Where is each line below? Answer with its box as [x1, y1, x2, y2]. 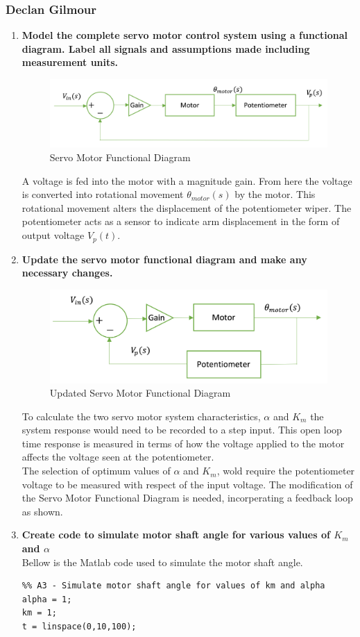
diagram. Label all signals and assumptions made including [22, 41, 310, 56]
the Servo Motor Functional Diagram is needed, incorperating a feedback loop [22, 490, 353, 505]
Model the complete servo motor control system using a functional [22, 28, 348, 42]
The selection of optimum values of [22, 463, 171, 478]
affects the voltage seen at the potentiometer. [22, 449, 214, 464]
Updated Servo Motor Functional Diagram [49, 386, 231, 400]
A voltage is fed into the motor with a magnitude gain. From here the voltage [22, 173, 352, 188]
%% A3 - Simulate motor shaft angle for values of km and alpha [22, 581, 325, 591]
